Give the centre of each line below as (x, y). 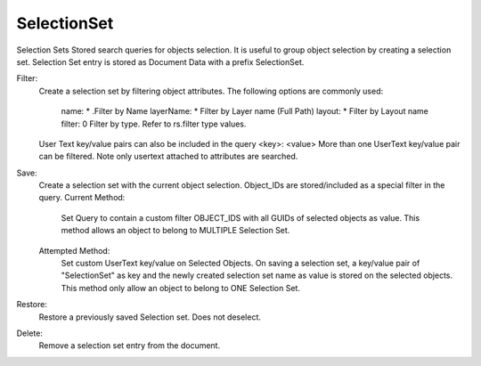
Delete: (30, 333)
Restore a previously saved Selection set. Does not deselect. (150, 317)
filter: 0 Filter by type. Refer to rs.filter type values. (154, 124)
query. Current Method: (82, 198)
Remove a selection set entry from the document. (130, 346)
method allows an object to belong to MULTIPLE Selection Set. (175, 231)
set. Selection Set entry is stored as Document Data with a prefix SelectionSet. (160, 61)
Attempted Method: (74, 250)
